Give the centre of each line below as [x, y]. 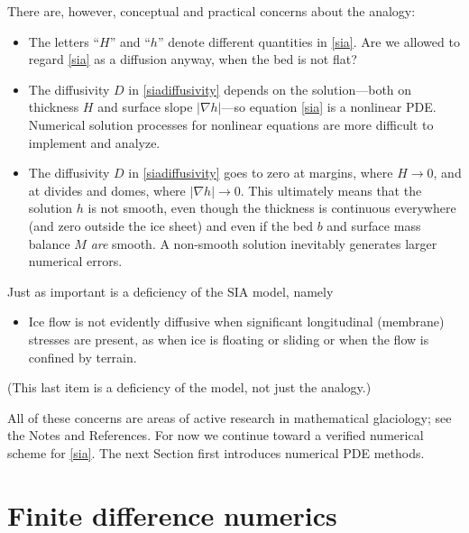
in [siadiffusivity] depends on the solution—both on [270, 89]
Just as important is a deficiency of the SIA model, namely [170, 291]
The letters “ [64, 41]
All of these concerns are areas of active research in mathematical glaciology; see [230, 417]
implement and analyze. [94, 142]
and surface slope [145, 107]
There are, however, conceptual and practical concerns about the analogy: [212, 11]
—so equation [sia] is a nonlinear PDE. [329, 107]
